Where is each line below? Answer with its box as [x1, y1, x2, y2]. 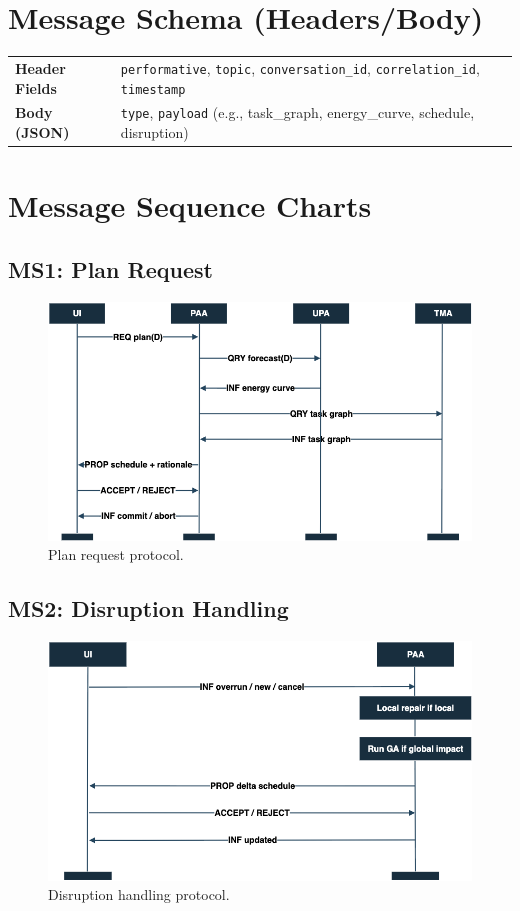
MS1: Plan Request [8, 253, 213, 284]
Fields [15, 77, 57, 98]
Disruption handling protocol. [48, 884, 230, 905]
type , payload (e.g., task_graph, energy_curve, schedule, [120, 102, 475, 123]
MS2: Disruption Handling [8, 593, 289, 624]
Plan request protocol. [48, 544, 184, 565]
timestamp [120, 82, 186, 97]
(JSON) [15, 122, 70, 143]
